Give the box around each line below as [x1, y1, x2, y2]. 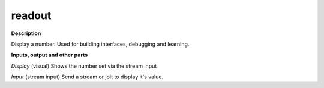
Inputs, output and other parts [11, 51, 88, 59]
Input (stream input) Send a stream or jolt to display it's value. [11, 73, 164, 80]
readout [11, 9, 52, 22]
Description [11, 30, 41, 37]
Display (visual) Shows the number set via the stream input [11, 62, 157, 70]
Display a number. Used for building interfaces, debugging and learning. [11, 40, 190, 48]
